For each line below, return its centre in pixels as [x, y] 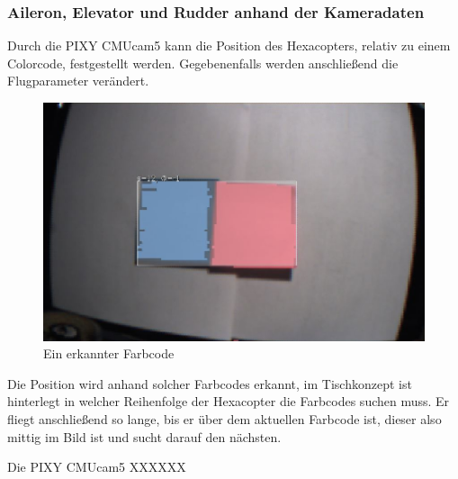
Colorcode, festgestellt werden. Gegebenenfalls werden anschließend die [203, 63]
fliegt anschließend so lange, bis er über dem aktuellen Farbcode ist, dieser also [225, 419]
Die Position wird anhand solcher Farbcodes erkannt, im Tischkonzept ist [210, 383]
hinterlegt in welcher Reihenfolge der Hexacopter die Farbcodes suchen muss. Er [229, 401]
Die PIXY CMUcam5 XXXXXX [97, 467]
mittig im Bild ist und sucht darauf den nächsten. [144, 436]
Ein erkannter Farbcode [109, 353]
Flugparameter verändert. [78, 81]
